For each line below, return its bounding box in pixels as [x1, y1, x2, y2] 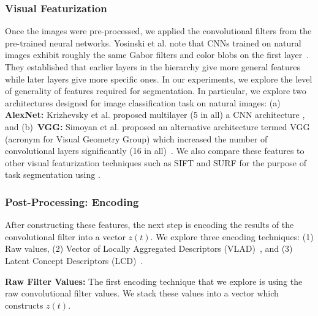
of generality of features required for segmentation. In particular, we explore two [5, 84, 306, 97]
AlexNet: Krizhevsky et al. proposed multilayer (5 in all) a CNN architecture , [5, 108, 305, 121]
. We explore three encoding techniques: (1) [150, 230, 314, 243]
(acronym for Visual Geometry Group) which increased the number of [5, 132, 268, 145]
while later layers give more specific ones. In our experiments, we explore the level [5, 72, 312, 85]
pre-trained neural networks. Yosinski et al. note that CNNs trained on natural [5, 36, 301, 49]
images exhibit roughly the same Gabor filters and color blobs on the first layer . [5, 48, 309, 61]
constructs [5, 298, 44, 311]
